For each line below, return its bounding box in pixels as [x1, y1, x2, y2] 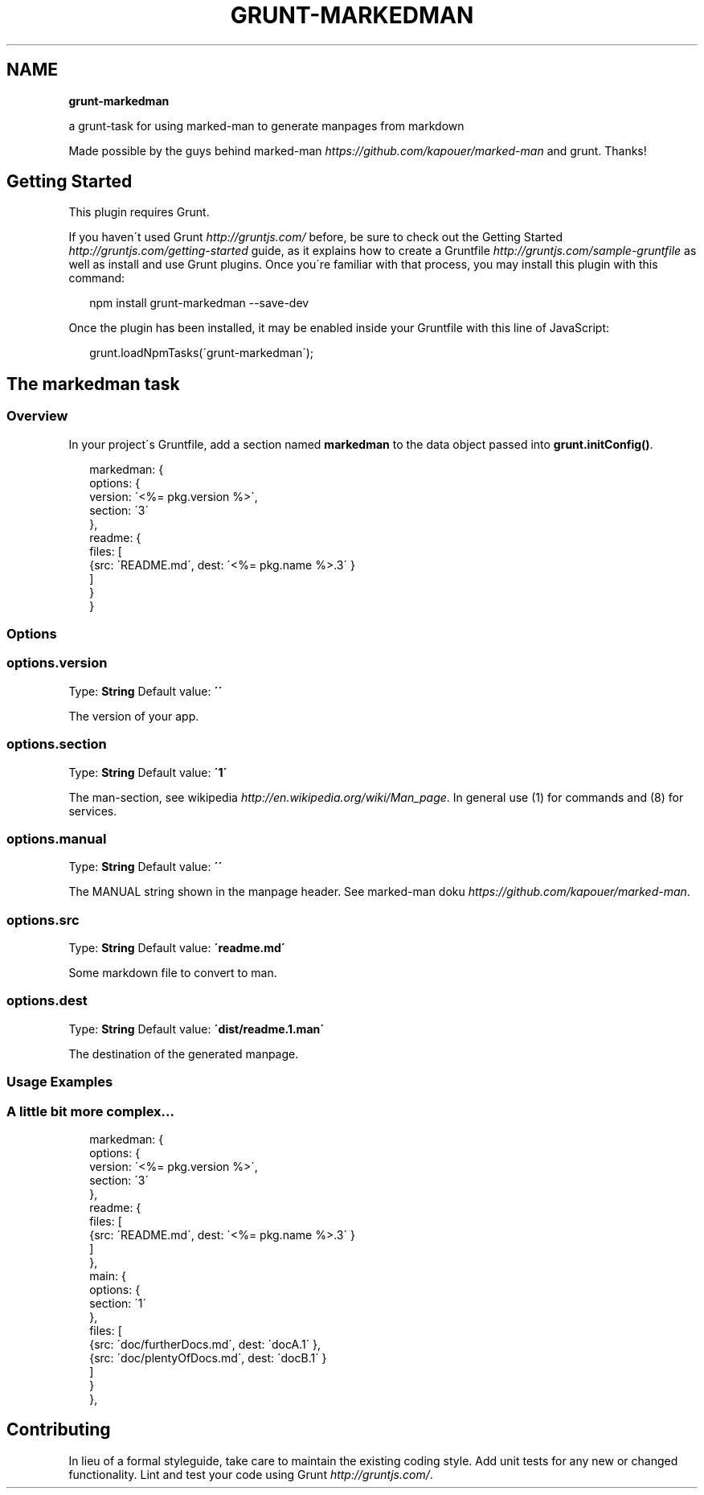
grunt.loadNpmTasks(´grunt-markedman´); [89, 346, 314, 360]
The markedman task [6, 373, 180, 394]
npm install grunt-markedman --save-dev [89, 296, 309, 310]
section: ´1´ [89, 1296, 147, 1310]
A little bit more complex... [6, 1103, 174, 1119]
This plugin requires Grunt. [68, 205, 210, 220]
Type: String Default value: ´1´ [68, 765, 227, 779]
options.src [6, 911, 80, 928]
